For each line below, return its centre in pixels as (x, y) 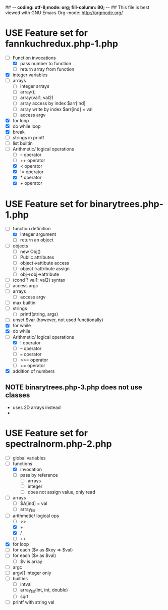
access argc (25, 285)
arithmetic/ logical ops (36, 516)
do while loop (27, 126)
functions (22, 464)
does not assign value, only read (62, 492)
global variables (29, 458)
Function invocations (34, 58)
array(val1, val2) (37, 97)
